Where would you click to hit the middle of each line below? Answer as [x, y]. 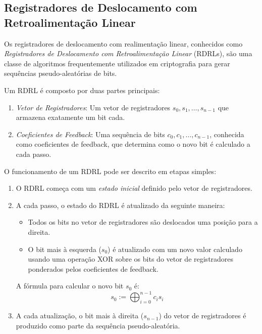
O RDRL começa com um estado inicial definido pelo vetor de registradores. [134, 188]
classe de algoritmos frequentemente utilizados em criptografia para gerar [117, 63]
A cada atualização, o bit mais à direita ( [80, 316]
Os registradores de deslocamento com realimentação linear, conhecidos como [123, 43]
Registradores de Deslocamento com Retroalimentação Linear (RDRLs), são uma [128, 53]
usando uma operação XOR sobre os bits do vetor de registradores [131, 259]
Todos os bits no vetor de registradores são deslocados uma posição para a [143, 222]
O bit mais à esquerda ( [65, 249]
